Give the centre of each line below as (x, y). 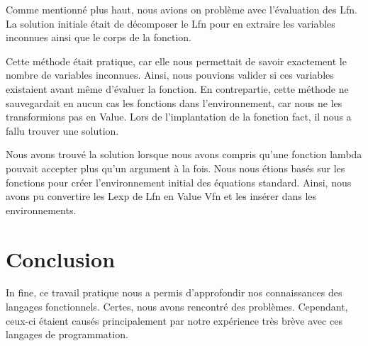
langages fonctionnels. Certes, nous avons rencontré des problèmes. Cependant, (177, 307)
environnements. (41, 210)
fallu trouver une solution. (62, 130)
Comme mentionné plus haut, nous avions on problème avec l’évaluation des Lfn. (182, 9)
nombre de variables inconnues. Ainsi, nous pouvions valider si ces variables (170, 75)
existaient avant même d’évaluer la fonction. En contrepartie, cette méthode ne (177, 88)
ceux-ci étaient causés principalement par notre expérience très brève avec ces (174, 320)
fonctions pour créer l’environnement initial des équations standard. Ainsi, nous (179, 182)
